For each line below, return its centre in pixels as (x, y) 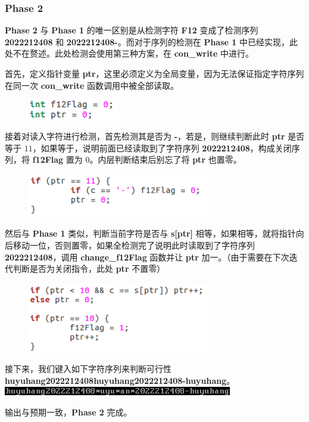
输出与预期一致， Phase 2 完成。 (68, 412)
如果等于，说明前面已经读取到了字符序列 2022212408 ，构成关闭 (166, 148)
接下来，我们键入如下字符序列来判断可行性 (88, 368)
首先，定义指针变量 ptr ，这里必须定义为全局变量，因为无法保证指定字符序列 (154, 73)
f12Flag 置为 (57, 159)
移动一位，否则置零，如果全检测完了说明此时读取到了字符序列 (134, 245)
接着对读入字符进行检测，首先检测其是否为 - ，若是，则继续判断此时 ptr (145, 136)
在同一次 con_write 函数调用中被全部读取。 (92, 85)
